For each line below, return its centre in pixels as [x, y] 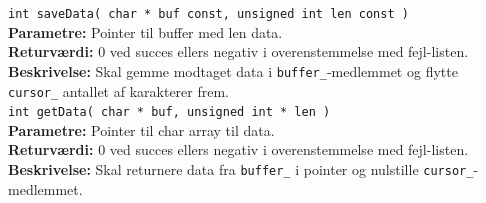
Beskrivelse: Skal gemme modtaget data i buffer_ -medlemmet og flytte [233, 70]
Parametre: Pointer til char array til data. [141, 129]
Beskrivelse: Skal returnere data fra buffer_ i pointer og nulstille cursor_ [241, 169]
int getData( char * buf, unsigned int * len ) [169, 112]
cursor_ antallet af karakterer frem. [119, 90]
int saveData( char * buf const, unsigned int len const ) [208, 14]
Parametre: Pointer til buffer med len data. [145, 31]
